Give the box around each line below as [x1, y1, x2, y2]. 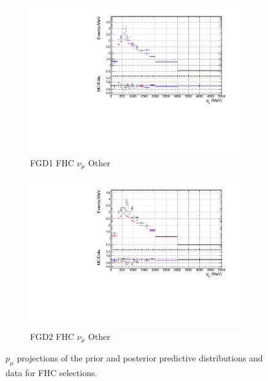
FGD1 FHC [30, 156, 74, 169]
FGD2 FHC [30, 329, 74, 342]
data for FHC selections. [6, 366, 98, 379]
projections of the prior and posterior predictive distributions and [17, 352, 263, 364]
